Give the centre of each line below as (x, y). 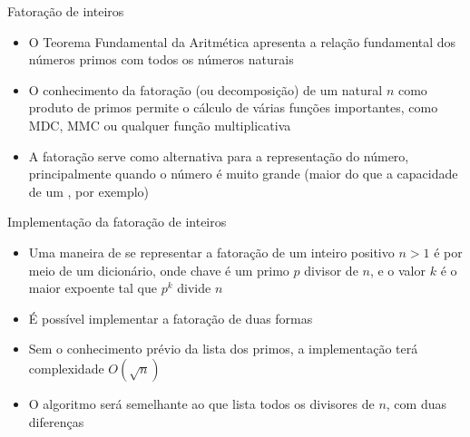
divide (194, 288)
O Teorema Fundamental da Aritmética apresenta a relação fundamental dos (242, 41)
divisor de (331, 270)
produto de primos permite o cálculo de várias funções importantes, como (233, 107)
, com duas (416, 403)
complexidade (66, 368)
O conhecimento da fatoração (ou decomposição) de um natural (206, 89)
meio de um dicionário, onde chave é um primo (159, 270)
